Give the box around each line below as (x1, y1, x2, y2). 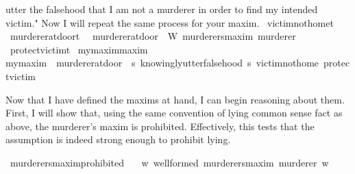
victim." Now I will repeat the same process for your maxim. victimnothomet (5, 15, 334, 29)
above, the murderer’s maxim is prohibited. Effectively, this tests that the (5, 119, 315, 133)
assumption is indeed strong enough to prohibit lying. (5, 132, 231, 147)
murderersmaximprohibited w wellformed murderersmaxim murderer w (10, 155, 329, 169)
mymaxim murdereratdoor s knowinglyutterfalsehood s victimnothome (5, 55, 319, 70)
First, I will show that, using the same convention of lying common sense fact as (5, 105, 343, 120)
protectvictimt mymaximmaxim (10, 42, 148, 56)
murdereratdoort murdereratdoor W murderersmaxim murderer (10, 29, 296, 43)
